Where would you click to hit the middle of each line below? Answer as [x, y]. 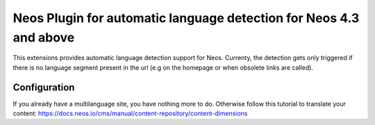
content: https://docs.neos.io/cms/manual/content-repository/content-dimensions [130, 113]
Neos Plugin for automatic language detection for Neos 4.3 [186, 18]
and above [44, 37]
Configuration [44, 87]
